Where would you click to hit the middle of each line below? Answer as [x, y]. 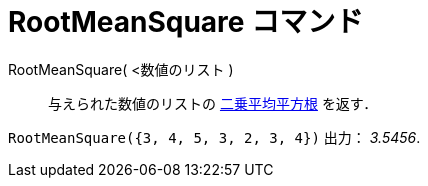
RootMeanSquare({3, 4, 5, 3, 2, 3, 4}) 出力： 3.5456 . [214, 137]
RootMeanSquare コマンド [186, 22]
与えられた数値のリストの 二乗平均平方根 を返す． [213, 103]
